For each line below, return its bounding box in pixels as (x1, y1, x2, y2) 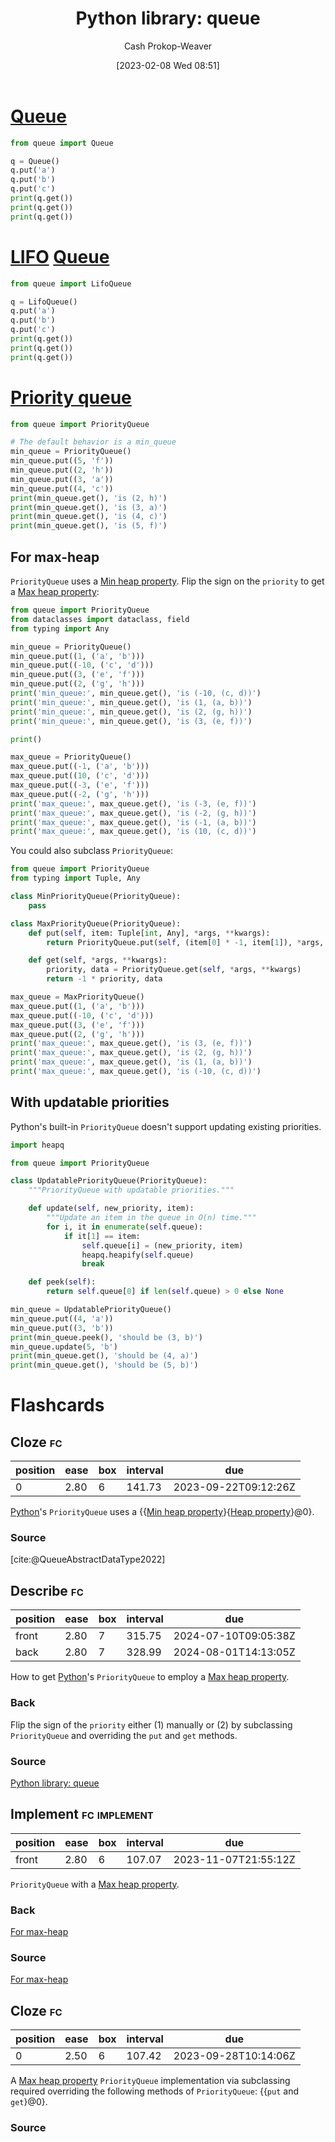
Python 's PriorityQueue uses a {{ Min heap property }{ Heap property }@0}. (10, 1506, 315, 1518)
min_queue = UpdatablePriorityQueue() (10, 1305, 172, 1315)
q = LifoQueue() (10, 297, 78, 307)
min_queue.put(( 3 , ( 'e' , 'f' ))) (10, 670, 145, 680)
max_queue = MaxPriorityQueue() (10, 992, 145, 1002)
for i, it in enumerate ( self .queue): (46, 1222, 203, 1232)
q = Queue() (10, 156, 60, 166)
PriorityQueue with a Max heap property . (10, 1878, 180, 1890)
